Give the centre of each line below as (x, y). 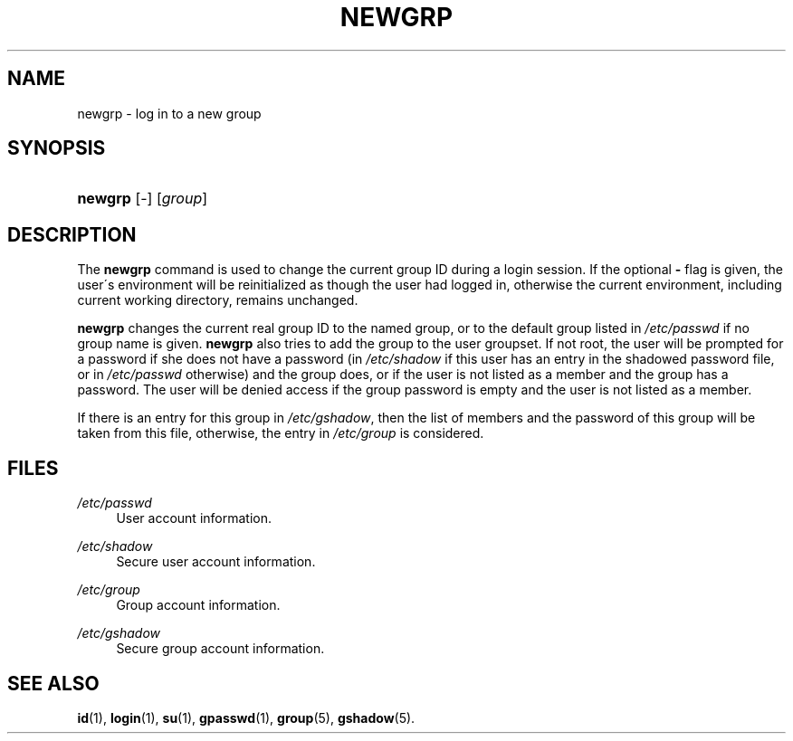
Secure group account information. (220, 649)
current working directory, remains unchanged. (218, 300)
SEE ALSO (53, 683)
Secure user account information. (216, 562)
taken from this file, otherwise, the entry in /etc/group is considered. (281, 433)
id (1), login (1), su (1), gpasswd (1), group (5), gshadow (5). (246, 717)
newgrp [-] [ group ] (143, 199)
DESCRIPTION (72, 234)
